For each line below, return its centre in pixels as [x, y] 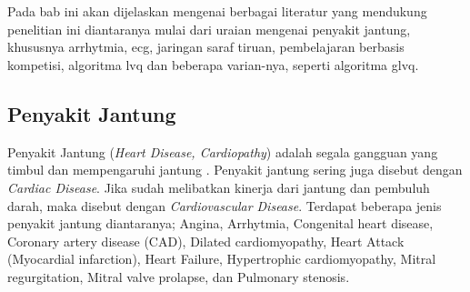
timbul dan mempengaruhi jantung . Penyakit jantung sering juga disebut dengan [235, 170]
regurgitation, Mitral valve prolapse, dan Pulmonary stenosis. [179, 276]
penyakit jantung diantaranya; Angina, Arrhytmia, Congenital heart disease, [220, 223]
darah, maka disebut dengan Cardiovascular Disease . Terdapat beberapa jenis [225, 205]
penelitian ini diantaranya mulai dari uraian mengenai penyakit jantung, [209, 29]
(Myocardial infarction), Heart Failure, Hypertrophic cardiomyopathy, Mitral [222, 259]
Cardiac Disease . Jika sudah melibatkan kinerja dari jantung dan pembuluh [219, 187]
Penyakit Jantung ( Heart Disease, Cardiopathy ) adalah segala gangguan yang [223, 151]
